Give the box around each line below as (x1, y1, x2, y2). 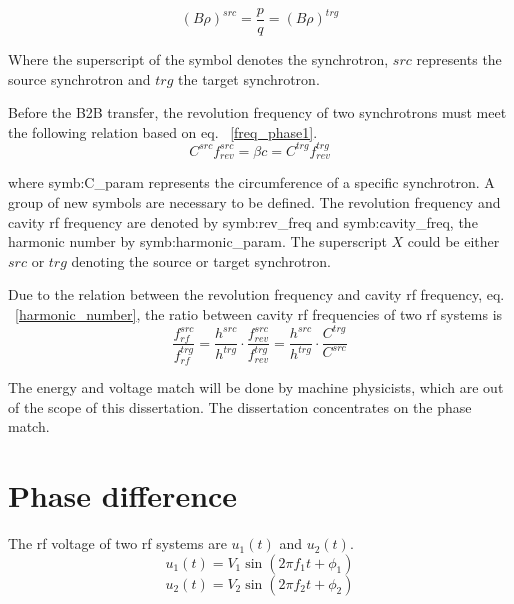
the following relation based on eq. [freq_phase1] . (8, 121, 318, 142)
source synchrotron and (8, 68, 151, 89)
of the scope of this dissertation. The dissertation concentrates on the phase (8, 396, 472, 417)
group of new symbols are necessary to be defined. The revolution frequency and (8, 191, 501, 212)
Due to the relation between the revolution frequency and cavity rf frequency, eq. (8, 284, 505, 305)
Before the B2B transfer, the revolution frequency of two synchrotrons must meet (8, 102, 507, 123)
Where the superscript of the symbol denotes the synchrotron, (8, 49, 389, 70)
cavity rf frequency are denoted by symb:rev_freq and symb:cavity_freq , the (8, 211, 478, 232)
